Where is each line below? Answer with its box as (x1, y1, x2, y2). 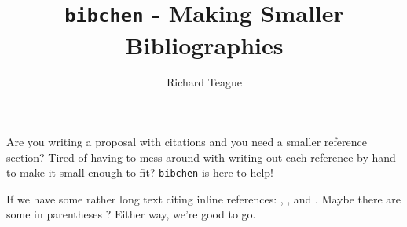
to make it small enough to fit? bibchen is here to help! (6, 164, 274, 181)
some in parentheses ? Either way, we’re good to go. (6, 206, 256, 222)
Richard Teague (167, 74, 242, 90)
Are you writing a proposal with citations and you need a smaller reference (6, 134, 367, 150)
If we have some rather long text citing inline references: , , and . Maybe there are (6, 190, 401, 207)
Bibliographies (125, 28, 284, 60)
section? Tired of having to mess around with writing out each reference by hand (6, 148, 396, 165)
